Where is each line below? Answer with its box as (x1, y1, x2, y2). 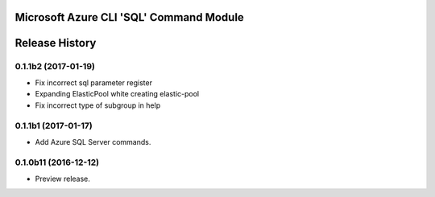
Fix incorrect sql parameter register (35, 77, 153, 88)
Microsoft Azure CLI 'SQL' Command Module (14, 10, 245, 24)
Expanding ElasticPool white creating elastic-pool (35, 89, 200, 99)
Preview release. (35, 174, 90, 183)
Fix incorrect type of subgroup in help (35, 101, 161, 110)
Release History (14, 36, 97, 50)
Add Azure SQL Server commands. (35, 137, 151, 146)
